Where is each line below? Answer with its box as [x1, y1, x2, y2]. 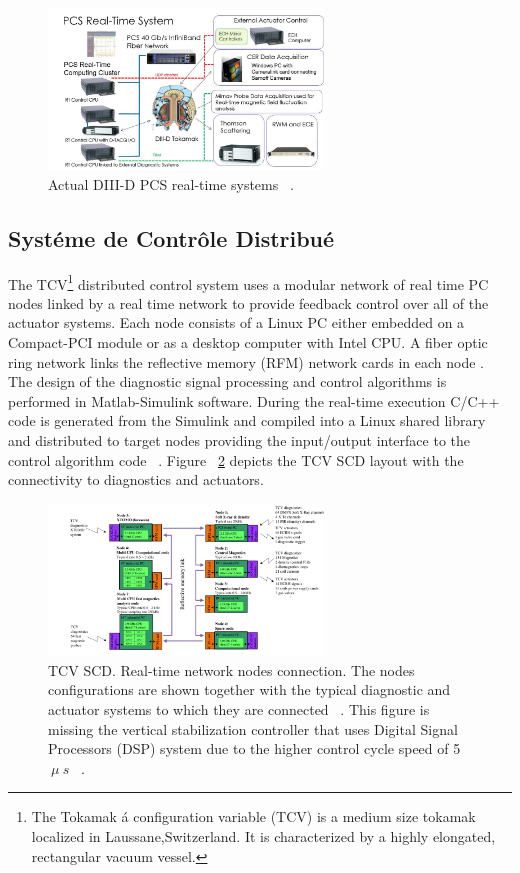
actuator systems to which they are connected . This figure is [48, 698, 430, 719]
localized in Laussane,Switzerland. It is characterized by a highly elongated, [31, 825, 496, 846]
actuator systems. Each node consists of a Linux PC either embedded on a [8, 312, 465, 333]
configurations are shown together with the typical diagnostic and [48, 679, 451, 700]
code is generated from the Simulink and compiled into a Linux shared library [8, 410, 486, 431]
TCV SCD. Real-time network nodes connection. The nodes [48, 659, 415, 680]
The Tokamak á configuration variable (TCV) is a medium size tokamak [31, 806, 476, 827]
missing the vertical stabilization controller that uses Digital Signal [48, 718, 458, 739]
